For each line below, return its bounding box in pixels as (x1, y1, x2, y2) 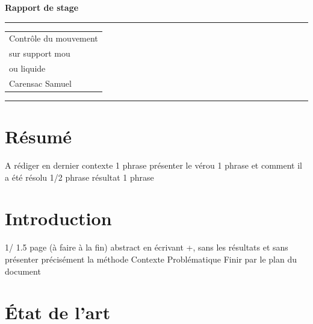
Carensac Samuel (9, 76, 72, 89)
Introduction (5, 206, 112, 231)
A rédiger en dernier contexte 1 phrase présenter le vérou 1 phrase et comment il (5, 159, 303, 172)
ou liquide (9, 62, 46, 75)
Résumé (5, 124, 72, 149)
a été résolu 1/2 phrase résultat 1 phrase (5, 170, 154, 183)
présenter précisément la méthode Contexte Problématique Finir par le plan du (5, 253, 297, 265)
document (5, 264, 41, 277)
